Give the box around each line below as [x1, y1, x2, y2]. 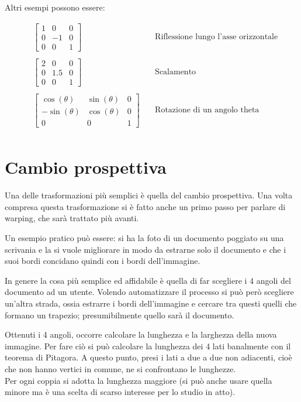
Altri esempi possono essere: [5, 1, 105, 13]
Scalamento [155, 68, 196, 77]
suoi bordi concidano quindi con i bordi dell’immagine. [5, 255, 200, 267]
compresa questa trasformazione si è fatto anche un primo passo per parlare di [5, 200, 286, 212]
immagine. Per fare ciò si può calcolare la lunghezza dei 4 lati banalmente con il [5, 339, 291, 352]
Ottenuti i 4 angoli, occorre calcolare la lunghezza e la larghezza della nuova [5, 328, 277, 341]
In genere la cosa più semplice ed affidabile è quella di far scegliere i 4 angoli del [5, 274, 291, 286]
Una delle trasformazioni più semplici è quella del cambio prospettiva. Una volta [5, 189, 293, 201]
